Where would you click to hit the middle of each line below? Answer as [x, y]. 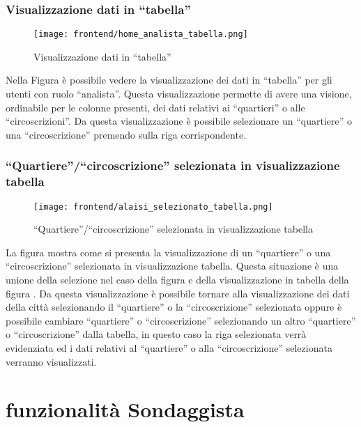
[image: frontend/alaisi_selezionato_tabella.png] [153, 207]
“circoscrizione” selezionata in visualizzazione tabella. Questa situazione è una [172, 266]
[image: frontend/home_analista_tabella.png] [141, 34]
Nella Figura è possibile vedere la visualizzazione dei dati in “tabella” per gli [169, 80]
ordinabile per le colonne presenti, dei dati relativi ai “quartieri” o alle [155, 107]
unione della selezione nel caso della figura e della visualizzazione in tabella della [177, 280]
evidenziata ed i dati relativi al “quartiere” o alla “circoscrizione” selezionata [169, 347]
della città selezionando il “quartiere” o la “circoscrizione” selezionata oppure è [174, 307]
